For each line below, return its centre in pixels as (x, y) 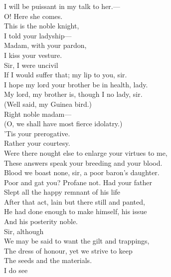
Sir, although (24, 231)
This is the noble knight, (42, 26)
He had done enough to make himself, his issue (76, 211)
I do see (16, 270)
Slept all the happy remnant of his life (62, 192)
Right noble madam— (38, 114)
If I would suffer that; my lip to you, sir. (66, 75)
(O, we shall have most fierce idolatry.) (63, 124)
